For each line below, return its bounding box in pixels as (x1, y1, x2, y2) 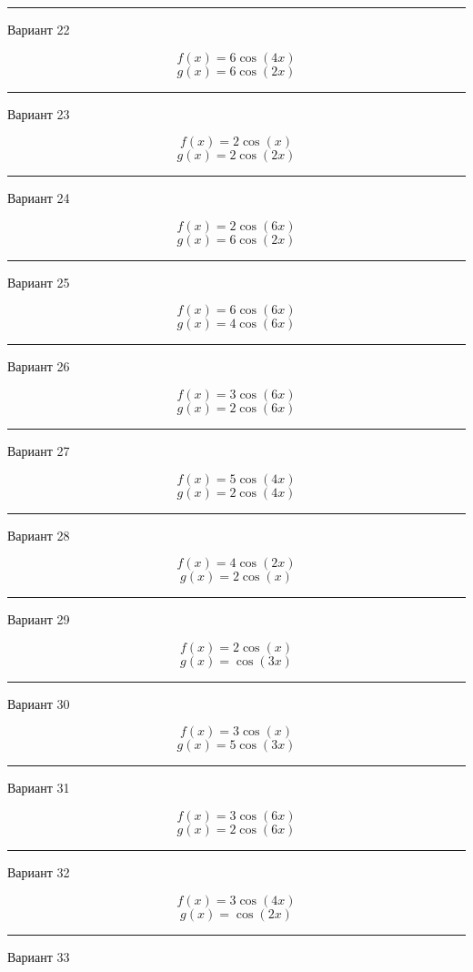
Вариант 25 (7, 272, 70, 291)
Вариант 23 (7, 104, 70, 123)
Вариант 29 (7, 610, 70, 629)
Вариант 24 (7, 188, 70, 208)
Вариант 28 (7, 525, 70, 544)
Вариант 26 (7, 357, 70, 376)
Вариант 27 (7, 440, 70, 460)
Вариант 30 (7, 694, 70, 713)
